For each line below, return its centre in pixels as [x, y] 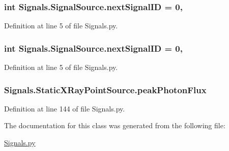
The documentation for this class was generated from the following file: [115, 125]
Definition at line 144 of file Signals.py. [65, 108]
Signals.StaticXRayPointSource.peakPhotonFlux [105, 89]
